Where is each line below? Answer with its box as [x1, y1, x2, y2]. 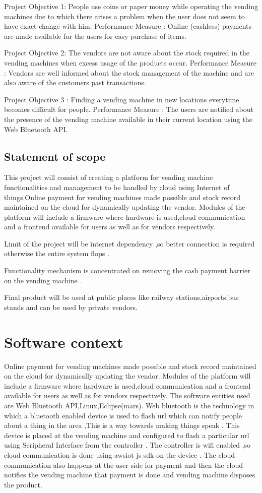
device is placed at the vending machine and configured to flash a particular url [4, 429, 249, 440]
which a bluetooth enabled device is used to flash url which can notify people [4, 410, 242, 420]
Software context [4, 331, 123, 352]
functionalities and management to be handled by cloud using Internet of [4, 181, 230, 192]
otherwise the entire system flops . [4, 248, 109, 259]
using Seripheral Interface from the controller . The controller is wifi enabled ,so [4, 440, 250, 450]
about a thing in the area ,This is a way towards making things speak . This [4, 420, 240, 430]
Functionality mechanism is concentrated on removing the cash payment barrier [4, 265, 250, 276]
